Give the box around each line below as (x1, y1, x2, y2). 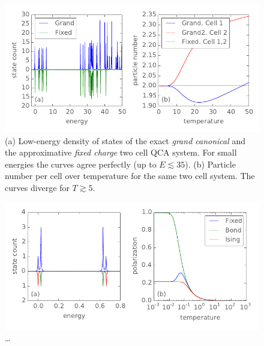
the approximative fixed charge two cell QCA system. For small (5, 146, 237, 159)
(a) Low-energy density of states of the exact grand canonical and (5, 134, 246, 147)
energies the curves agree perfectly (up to (5, 157, 157, 170)
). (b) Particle (185, 157, 236, 170)
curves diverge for (5, 181, 70, 193)
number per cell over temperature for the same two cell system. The (5, 169, 255, 182)
